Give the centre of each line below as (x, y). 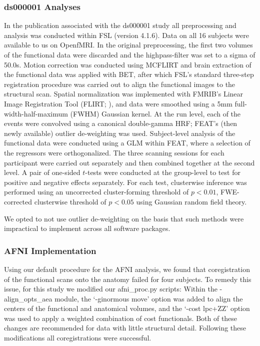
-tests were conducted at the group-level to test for (163, 172)
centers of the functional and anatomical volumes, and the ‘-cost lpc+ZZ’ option (127, 308)
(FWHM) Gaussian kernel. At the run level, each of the (155, 113)
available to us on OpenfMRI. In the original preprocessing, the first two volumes (128, 45)
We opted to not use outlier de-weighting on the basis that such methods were (124, 218)
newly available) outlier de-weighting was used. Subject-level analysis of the (120, 133)
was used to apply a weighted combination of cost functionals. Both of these (121, 318)
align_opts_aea (28, 298)
